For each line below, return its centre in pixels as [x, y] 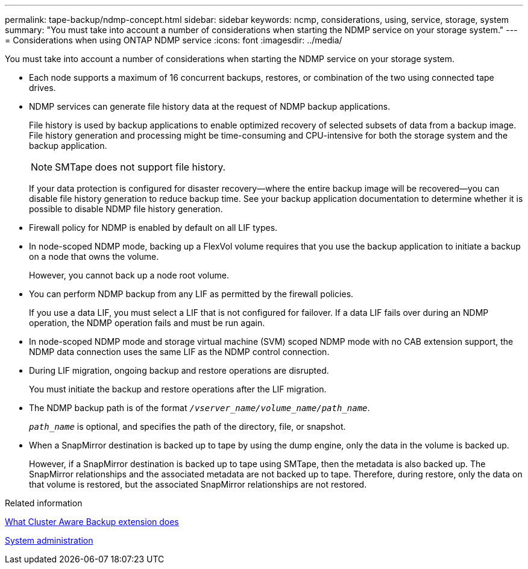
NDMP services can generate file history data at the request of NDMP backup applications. [210, 106]
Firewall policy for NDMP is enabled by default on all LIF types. [153, 228]
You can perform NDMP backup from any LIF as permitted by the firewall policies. [191, 294]
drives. [42, 88]
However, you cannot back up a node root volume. [129, 275]
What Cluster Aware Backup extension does [92, 522]
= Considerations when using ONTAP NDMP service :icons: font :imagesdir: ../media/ [174, 40]
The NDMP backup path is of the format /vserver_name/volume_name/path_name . [200, 408]
